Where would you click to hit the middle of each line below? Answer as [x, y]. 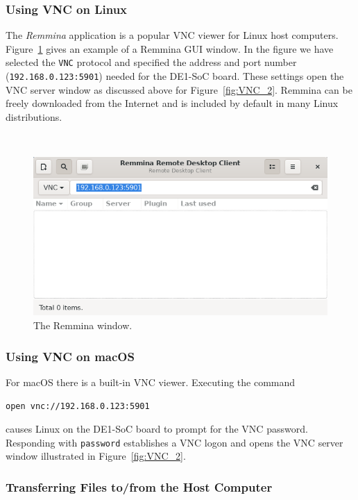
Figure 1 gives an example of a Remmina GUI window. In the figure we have [170, 48]
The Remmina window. [83, 325]
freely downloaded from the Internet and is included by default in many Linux [172, 103]
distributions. [34, 116]
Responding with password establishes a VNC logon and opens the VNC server [174, 442]
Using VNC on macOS [70, 356]
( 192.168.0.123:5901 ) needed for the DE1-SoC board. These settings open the [175, 76]
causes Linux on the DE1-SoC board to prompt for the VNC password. [157, 429]
